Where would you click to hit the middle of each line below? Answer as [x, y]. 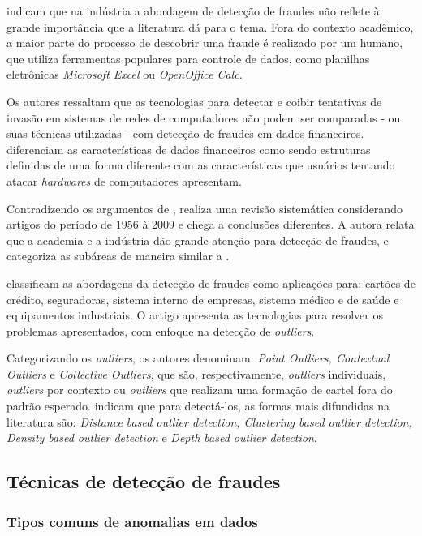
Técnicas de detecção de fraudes [144, 481]
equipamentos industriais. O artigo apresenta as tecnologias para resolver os [195, 315]
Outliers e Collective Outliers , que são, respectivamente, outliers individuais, [196, 373]
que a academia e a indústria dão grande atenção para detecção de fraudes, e [198, 240]
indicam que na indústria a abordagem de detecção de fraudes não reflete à [193, 11]
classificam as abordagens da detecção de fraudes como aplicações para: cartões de [211, 283]
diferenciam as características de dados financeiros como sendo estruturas [189, 149]
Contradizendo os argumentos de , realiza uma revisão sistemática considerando [205, 208]
